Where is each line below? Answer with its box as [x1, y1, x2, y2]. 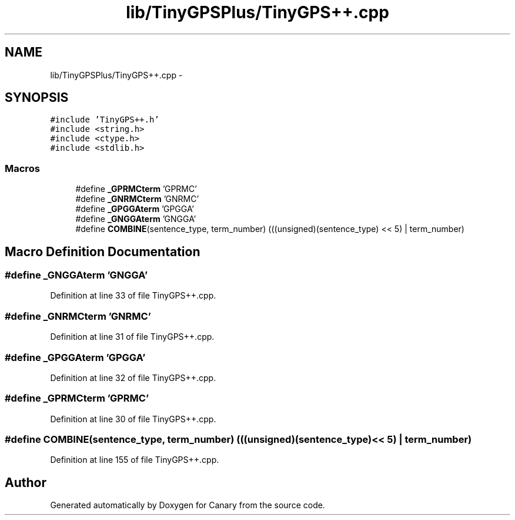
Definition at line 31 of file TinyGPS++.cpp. [50, 332, 215, 342]
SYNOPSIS [5, 90, 69, 105]
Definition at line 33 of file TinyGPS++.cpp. [50, 290, 216, 301]
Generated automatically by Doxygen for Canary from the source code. [50, 500, 325, 511]
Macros [5, 162, 40, 174]
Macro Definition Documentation [5, 244, 200, 259]
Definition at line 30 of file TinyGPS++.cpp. [50, 413, 216, 424]
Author [5, 475, 46, 490]
